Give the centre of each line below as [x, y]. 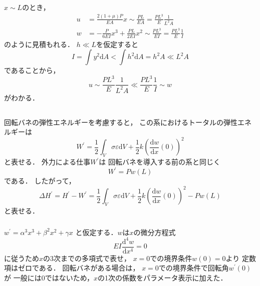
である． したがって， [40, 181]
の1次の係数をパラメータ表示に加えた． [162, 278]
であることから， [32, 70]
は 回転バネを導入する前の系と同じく [160, 162]
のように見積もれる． [39, 44]
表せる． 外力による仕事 [51, 162]
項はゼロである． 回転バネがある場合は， [72, 268]
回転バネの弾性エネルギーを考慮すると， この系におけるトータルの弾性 [121, 122]
